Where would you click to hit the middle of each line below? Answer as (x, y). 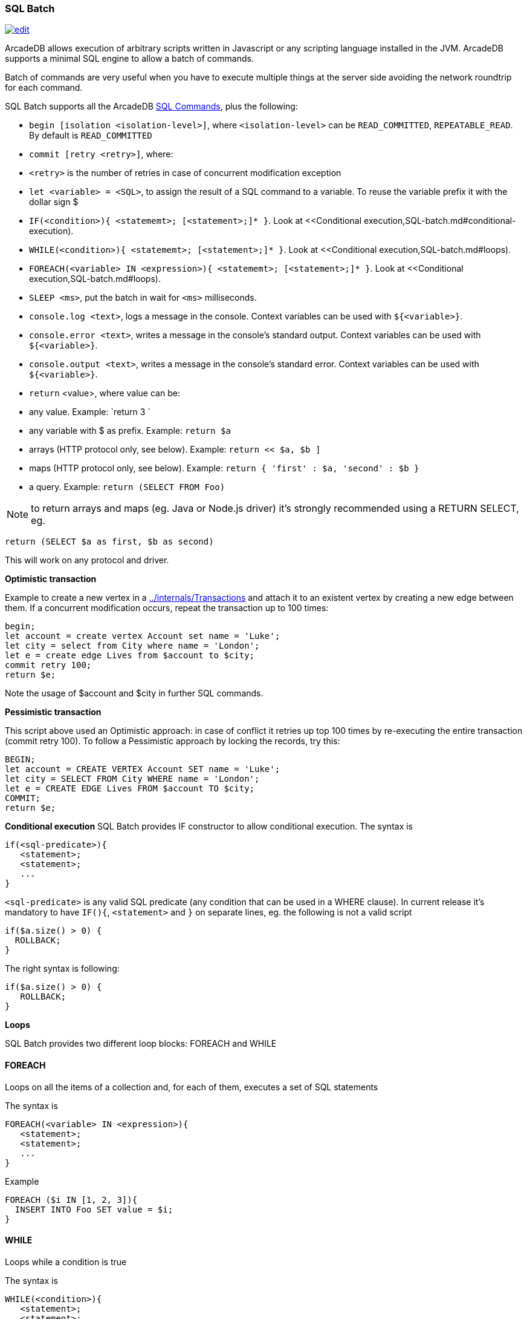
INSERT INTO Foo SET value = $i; (94, 1209)
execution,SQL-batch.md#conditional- (440, 221)
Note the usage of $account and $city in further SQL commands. (134, 693)
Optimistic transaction (51, 579)
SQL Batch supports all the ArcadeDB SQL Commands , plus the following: (151, 106)
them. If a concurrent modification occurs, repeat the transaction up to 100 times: (167, 608)
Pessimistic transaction (53, 712)
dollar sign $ (54, 202)
